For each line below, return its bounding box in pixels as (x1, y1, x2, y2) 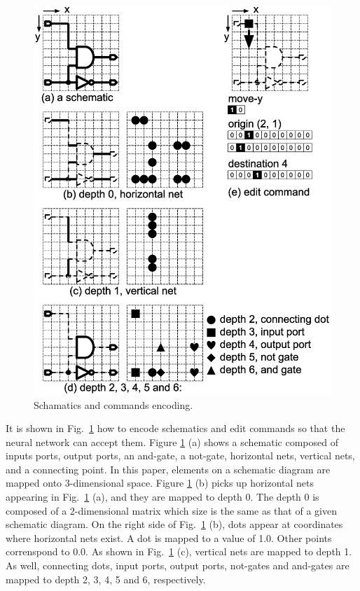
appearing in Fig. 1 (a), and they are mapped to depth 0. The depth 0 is (6, 489, 319, 504)
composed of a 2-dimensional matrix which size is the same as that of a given (6, 503, 337, 517)
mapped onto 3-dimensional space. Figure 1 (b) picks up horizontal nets (6, 475, 314, 490)
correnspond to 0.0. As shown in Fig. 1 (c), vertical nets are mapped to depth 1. (6, 544, 352, 559)
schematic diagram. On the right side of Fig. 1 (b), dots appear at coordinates (6, 517, 343, 531)
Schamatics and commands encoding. (34, 397, 193, 412)
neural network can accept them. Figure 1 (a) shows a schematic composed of (6, 434, 338, 449)
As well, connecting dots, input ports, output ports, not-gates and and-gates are (6, 558, 349, 573)
